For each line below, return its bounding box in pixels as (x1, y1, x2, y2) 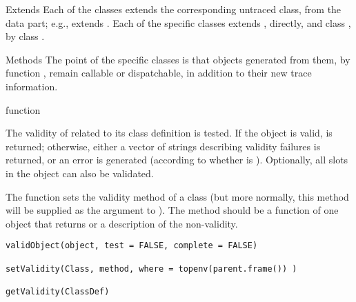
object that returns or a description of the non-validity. (6, 216, 238, 230)
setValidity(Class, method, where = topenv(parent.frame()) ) (6, 263, 297, 274)
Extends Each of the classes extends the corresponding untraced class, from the (6, 2, 342, 16)
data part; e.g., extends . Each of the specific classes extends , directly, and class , (6, 15, 351, 30)
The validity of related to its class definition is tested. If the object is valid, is (6, 125, 333, 140)
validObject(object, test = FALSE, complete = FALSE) (6, 241, 258, 251)
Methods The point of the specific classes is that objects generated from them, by (6, 52, 350, 66)
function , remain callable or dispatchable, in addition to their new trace (6, 66, 312, 80)
